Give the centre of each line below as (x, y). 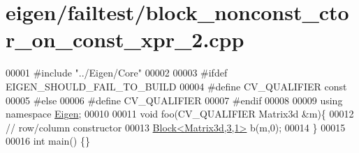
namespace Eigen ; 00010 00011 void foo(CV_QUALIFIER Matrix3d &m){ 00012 (180, 114)
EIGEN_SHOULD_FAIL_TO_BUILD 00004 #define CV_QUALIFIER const (176, 86)
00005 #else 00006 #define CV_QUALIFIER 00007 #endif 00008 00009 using (174, 100)
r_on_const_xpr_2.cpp (125, 39)
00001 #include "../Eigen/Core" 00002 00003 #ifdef (117, 73)
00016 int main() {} (48, 141)
